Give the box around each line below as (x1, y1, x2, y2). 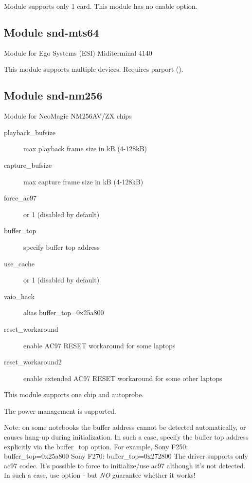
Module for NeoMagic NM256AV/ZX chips (4, 111, 132, 121)
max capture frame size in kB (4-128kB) (23, 176, 144, 186)
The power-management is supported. (4, 405, 116, 416)
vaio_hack (4, 291, 35, 301)
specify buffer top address (23, 241, 100, 252)
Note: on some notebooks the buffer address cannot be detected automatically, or (4, 422, 246, 432)
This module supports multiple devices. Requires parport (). (4, 64, 183, 74)
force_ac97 (4, 193, 36, 203)
